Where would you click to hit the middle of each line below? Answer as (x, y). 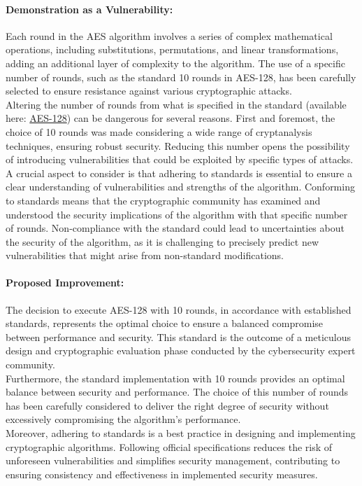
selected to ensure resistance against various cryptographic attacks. (149, 91)
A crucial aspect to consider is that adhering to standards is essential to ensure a (179, 173)
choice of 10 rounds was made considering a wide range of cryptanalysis (159, 131)
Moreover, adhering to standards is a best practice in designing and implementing (181, 433)
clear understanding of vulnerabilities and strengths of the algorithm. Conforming (180, 187)
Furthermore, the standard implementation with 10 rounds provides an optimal (175, 378)
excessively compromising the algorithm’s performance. (123, 419)
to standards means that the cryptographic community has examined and (163, 200)
